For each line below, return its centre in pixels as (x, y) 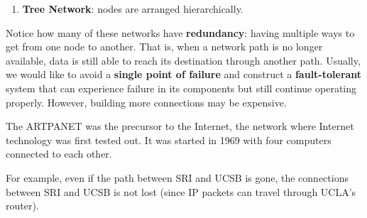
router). (22, 206)
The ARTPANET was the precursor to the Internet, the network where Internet (180, 126)
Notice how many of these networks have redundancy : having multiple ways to (180, 32)
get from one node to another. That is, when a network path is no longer (164, 47)
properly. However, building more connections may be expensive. (146, 102)
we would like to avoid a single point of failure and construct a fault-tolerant (184, 74)
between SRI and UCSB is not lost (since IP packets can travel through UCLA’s (181, 191)
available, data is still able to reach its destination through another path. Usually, (183, 60)
